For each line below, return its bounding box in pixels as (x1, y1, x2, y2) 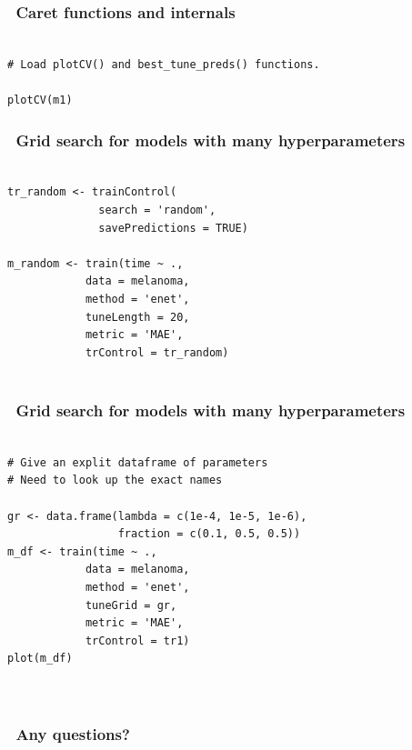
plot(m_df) (7, 652, 73, 665)
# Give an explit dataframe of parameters (7, 455, 268, 469)
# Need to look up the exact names (7, 474, 223, 487)
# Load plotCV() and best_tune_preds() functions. (7, 57, 320, 71)
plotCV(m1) (7, 94, 73, 106)
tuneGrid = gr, (85, 598, 177, 612)
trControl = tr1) (85, 634, 190, 647)
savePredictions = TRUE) (98, 221, 248, 235)
